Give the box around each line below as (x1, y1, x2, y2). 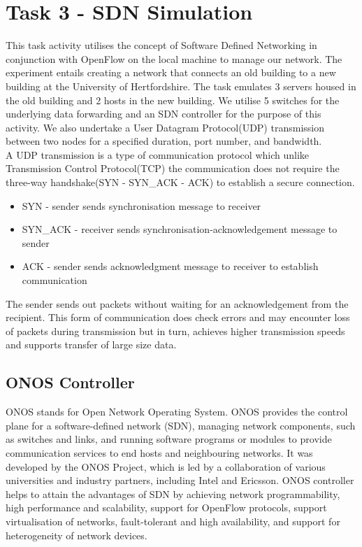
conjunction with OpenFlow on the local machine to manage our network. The (6, 51, 342, 66)
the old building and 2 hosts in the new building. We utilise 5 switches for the (6, 92, 340, 107)
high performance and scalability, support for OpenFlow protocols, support (6, 500, 327, 515)
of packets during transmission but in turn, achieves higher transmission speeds (6, 323, 345, 338)
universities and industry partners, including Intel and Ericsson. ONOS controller (6, 473, 354, 488)
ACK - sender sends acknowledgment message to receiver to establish (22, 259, 319, 273)
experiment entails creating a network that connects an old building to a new (6, 65, 336, 80)
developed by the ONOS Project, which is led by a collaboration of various (6, 459, 326, 474)
